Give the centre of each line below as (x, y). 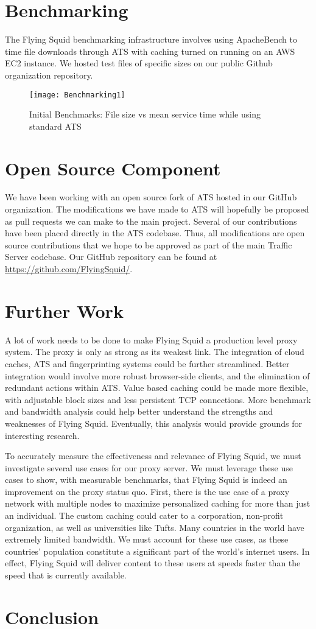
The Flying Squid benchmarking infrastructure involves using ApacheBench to (151, 39)
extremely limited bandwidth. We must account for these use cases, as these (147, 539)
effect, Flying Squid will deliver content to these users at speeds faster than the (153, 563)
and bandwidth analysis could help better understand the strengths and (139, 411)
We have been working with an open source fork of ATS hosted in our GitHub (151, 197)
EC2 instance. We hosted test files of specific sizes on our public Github (139, 63)
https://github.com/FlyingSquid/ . (69, 269)
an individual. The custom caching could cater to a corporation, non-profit (144, 515)
